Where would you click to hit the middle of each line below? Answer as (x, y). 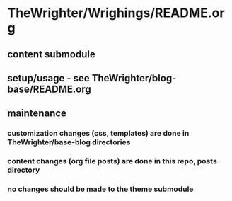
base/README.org (49, 89)
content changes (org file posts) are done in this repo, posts (112, 161)
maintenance (37, 114)
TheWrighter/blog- (134, 78)
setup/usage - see (48, 78)
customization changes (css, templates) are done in (98, 134)
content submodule (51, 54)
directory (24, 170)
